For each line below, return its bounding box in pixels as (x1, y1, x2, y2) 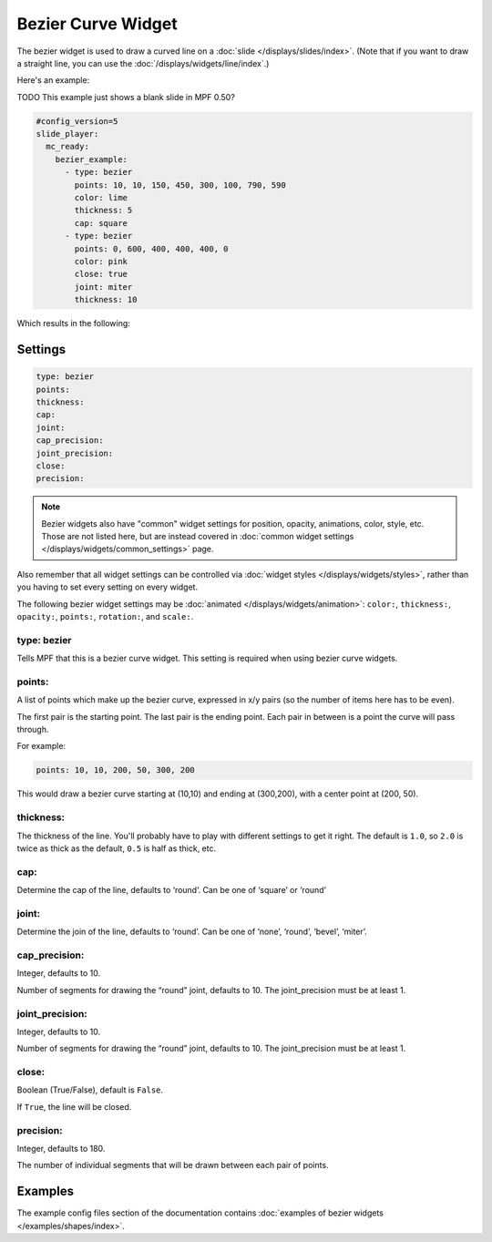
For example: (16, 741, 67, 752)
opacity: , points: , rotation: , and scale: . (16, 611, 194, 621)
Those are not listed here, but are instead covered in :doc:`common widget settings (41, 531, 354, 542)
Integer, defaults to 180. (16, 1143, 106, 1154)
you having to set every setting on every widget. (16, 581, 199, 592)
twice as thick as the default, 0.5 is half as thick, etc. (16, 843, 217, 854)
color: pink (74, 256, 128, 266)
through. (16, 724, 49, 735)
